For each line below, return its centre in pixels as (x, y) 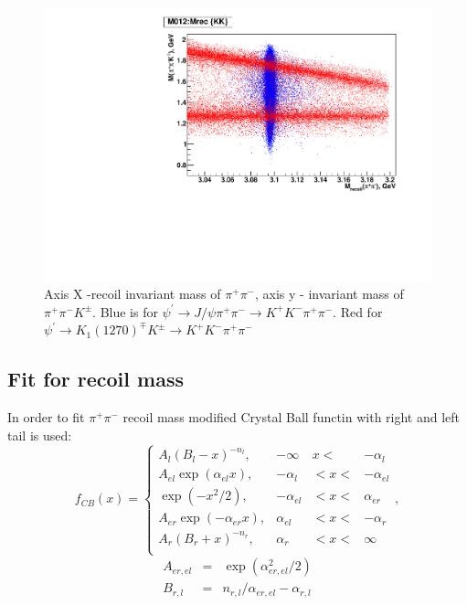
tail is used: (40, 435)
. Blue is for (125, 311)
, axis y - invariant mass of (329, 294)
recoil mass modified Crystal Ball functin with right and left (292, 417)
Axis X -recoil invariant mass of (133, 294)
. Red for (358, 311)
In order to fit (46, 417)
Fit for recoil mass (96, 379)
